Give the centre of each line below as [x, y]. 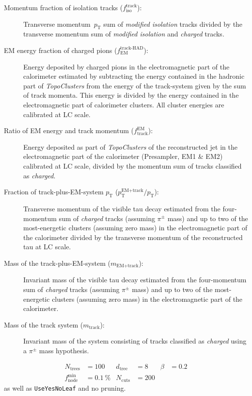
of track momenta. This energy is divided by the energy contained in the [131, 95]
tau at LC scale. [47, 247]
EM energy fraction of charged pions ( [61, 50]
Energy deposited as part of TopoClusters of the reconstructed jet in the [130, 146]
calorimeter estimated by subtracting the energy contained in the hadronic [134, 76]
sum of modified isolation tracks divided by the [173, 24]
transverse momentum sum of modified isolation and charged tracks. [124, 34]
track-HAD [132, 48]
